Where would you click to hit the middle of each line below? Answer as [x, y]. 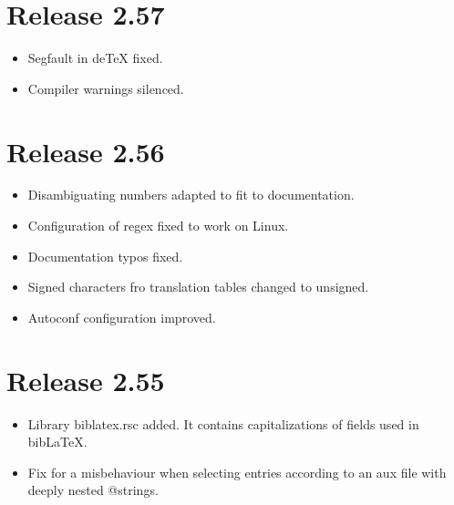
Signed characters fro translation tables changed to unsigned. [198, 287]
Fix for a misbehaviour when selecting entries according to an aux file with [237, 472]
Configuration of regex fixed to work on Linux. [158, 226]
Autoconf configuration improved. [122, 317]
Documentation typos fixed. [105, 256]
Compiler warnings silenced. [106, 88]
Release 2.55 [86, 380]
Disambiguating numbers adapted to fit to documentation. [191, 195]
